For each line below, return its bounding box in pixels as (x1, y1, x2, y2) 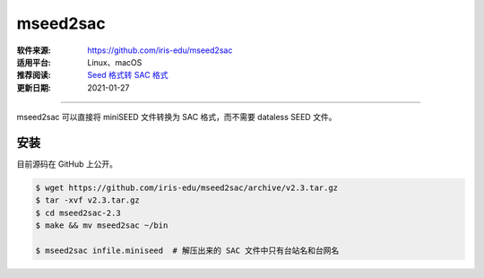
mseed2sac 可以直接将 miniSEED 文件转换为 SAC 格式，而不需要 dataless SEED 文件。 (16, 112, 337, 123)
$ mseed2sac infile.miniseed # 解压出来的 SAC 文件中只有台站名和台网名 (35, 245, 340, 256)
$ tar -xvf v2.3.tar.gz (35, 195, 141, 205)
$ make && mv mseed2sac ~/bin (35, 221, 169, 230)
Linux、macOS (87, 56, 143, 67)
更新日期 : (16, 82, 51, 93)
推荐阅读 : (16, 70, 51, 81)
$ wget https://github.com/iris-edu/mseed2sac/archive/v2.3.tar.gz (35, 183, 339, 193)
